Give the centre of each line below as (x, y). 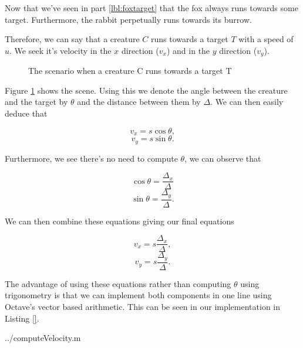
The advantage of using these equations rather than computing (118, 283)
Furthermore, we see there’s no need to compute (91, 158)
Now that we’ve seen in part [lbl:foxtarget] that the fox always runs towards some (151, 8)
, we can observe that (223, 158)
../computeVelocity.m (43, 338)
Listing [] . (22, 318)
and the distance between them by (139, 102)
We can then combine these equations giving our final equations (119, 221)
